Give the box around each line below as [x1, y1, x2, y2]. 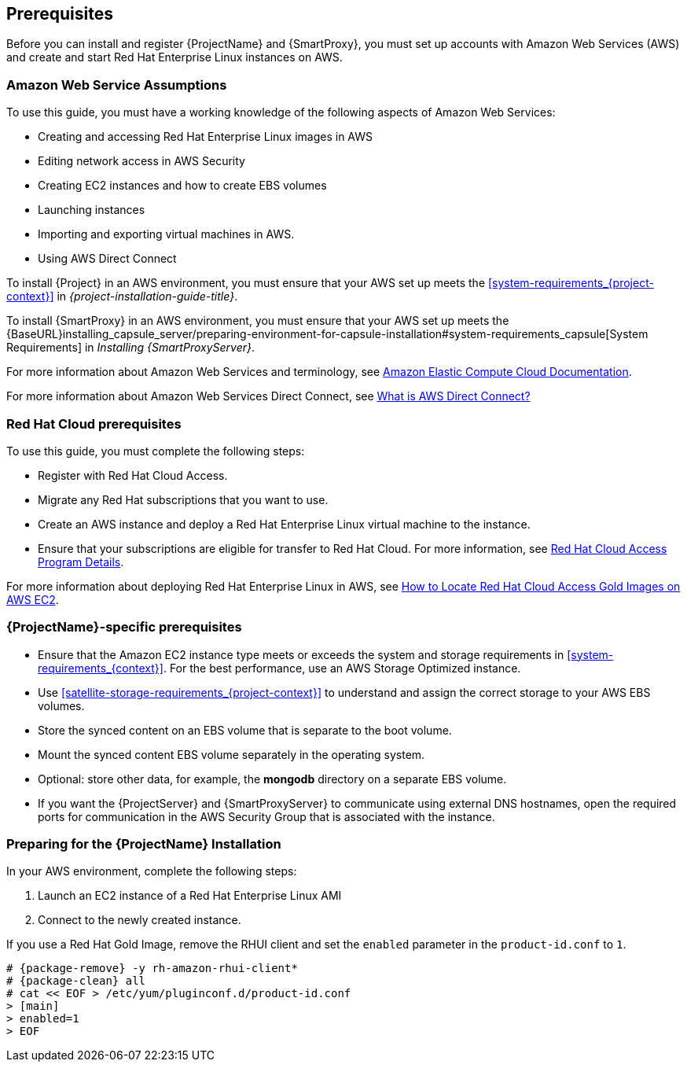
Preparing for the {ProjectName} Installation [6, 836, 281, 853]
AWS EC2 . [6, 592, 59, 606]
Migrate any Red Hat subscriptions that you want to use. [38, 492, 329, 506]
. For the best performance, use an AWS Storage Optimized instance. [163, 661, 521, 675]
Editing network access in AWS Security [38, 154, 245, 168]
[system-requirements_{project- [488, 276, 654, 290]
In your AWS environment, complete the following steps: [6, 864, 297, 878]
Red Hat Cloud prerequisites [6, 415, 182, 432]
